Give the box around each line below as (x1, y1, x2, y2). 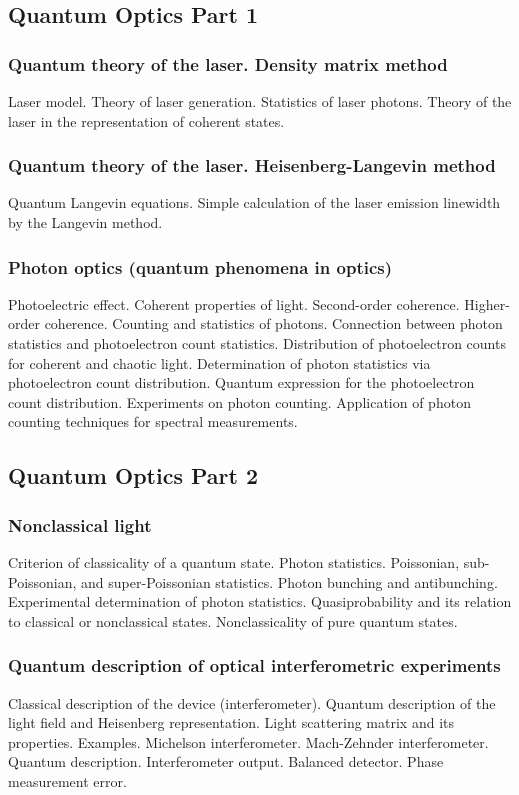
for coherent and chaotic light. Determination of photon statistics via (8, 352, 431, 373)
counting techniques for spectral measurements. (8, 411, 298, 432)
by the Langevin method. (8, 212, 163, 232)
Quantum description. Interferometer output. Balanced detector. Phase (8, 751, 444, 772)
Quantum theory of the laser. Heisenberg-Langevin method (8, 153, 496, 178)
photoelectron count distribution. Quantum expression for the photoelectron (8, 372, 475, 393)
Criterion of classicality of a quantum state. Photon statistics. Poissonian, (8, 551, 460, 572)
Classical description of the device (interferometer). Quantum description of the (8, 692, 496, 713)
